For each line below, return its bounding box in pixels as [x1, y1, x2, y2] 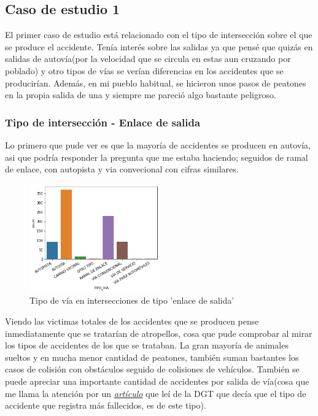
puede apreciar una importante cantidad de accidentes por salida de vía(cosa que [5, 374, 309, 387]
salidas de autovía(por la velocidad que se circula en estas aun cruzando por [5, 52, 291, 65]
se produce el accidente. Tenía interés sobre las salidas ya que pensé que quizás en [5, 40, 313, 53]
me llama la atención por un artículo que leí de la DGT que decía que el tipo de [5, 387, 306, 399]
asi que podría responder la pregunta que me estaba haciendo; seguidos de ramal [5, 150, 308, 163]
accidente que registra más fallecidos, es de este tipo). [5, 399, 206, 412]
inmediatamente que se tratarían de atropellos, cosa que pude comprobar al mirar [5, 326, 312, 339]
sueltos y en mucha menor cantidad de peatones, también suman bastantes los [5, 350, 299, 363]
